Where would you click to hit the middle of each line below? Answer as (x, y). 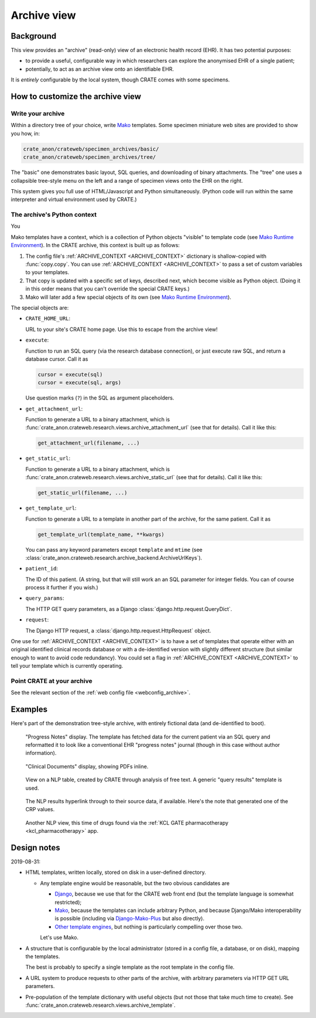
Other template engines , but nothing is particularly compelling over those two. (149, 927)
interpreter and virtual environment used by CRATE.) (74, 200)
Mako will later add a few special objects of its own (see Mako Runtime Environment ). (128, 297)
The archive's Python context (54, 215)
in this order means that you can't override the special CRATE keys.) (108, 289)
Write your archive (38, 114)
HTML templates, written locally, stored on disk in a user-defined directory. (116, 872)
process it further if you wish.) (62, 587)
